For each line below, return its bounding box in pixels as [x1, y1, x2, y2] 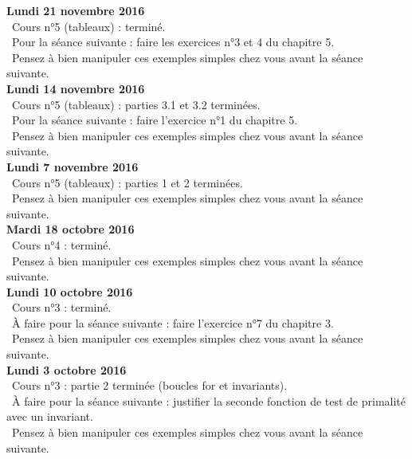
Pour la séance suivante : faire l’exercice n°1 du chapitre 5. [11, 112, 298, 128]
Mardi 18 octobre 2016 [6, 221, 135, 237]
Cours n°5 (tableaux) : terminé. [11, 18, 166, 34]
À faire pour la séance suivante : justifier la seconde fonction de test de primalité [11, 392, 406, 409]
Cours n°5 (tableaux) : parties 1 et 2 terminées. [11, 174, 243, 190]
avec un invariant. [6, 408, 93, 425]
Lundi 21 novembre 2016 [6, 2, 145, 18]
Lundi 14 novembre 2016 [6, 80, 145, 96]
